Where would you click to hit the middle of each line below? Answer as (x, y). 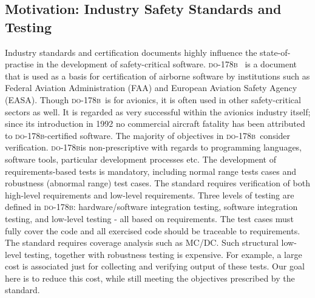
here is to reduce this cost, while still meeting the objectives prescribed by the (150, 278)
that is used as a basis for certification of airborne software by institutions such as (157, 76)
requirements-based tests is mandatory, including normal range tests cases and (151, 171)
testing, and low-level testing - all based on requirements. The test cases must (149, 218)
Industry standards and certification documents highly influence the (131, 52)
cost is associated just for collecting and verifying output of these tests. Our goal (155, 266)
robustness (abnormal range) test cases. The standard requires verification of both (157, 183)
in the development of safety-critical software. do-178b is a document (167, 64)
